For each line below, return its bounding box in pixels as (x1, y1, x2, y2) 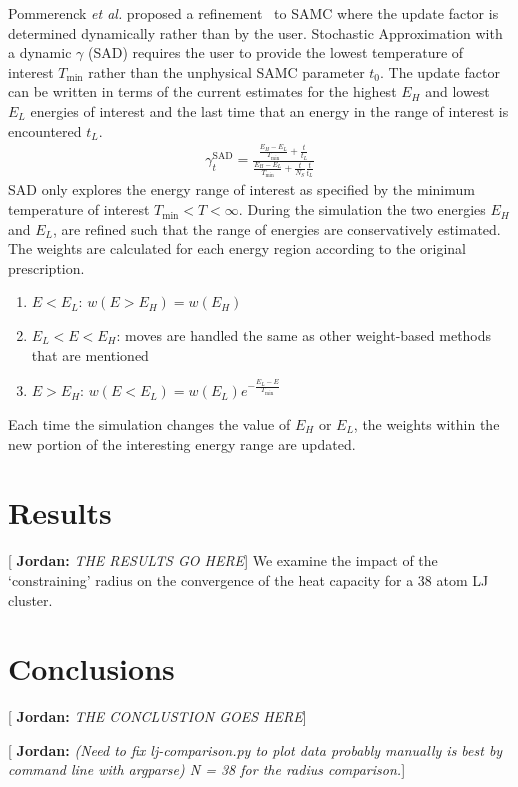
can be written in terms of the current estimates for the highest (8, 81, 397, 102)
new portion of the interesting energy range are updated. (8, 433, 356, 454)
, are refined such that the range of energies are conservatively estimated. (53, 218, 501, 239)
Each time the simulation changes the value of (8, 414, 291, 435)
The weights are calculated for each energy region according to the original (8, 238, 467, 259)
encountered (8, 120, 82, 141)
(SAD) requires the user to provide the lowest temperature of (87, 42, 464, 63)
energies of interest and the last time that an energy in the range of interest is (30, 100, 509, 121)
